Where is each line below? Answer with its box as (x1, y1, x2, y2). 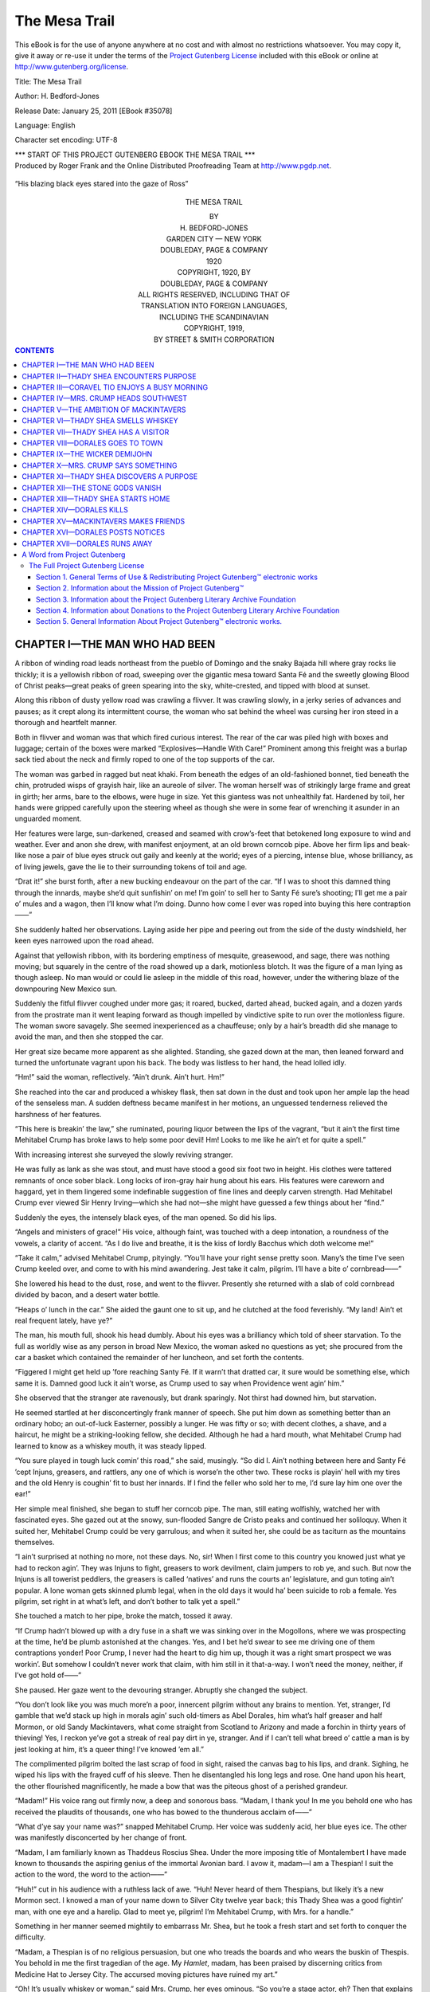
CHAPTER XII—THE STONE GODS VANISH (21, 483, 162, 492)
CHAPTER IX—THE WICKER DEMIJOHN (21, 449, 153, 459)
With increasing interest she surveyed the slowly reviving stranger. (14, 1150, 233, 1159)
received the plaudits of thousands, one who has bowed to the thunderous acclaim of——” (14, 1807, 312, 1817)
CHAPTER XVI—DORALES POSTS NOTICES (21, 527, 166, 537)
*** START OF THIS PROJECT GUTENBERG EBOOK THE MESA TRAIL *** (14, 150, 256, 159)
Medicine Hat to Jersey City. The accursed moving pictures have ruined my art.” (14, 1969, 278, 1979)
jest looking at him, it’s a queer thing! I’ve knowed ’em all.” (14, 1744, 205, 1754)
